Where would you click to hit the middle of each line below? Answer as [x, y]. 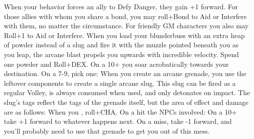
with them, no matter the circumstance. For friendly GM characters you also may [126, 26]
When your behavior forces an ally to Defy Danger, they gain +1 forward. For [121, 6]
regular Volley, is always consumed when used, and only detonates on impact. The [127, 92]
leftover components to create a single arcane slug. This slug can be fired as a [120, 83]
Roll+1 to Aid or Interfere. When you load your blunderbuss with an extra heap [124, 35]
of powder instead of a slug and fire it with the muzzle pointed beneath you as [121, 45]
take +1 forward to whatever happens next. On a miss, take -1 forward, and [118, 121]
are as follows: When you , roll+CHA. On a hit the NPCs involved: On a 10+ [120, 111]
